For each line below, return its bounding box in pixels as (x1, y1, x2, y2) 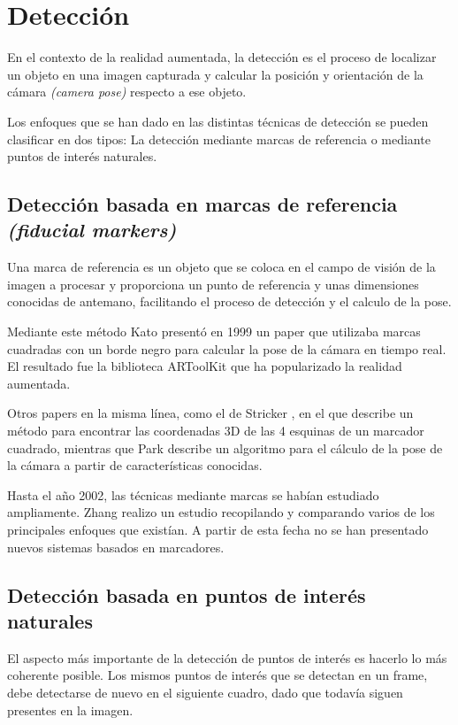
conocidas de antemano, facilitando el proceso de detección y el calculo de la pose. (7, 292, 452, 311)
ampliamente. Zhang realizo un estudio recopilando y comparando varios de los (7, 503, 435, 521)
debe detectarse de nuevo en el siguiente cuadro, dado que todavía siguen (7, 683, 403, 701)
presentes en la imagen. (7, 700, 134, 719)
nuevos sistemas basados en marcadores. (7, 537, 225, 556)
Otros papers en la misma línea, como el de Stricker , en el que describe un (7, 404, 414, 422)
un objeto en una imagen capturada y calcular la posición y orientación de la (7, 65, 424, 83)
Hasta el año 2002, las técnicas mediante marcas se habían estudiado (7, 485, 379, 504)
